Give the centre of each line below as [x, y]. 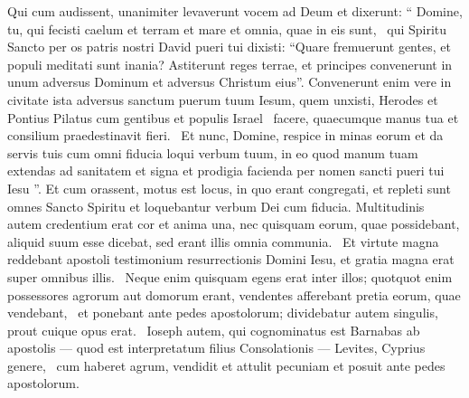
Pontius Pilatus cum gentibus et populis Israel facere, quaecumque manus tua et [233, 117]
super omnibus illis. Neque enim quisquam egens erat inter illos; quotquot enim [230, 276]
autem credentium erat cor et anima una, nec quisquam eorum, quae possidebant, [234, 224]
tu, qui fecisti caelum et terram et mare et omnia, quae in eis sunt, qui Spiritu [227, 28]
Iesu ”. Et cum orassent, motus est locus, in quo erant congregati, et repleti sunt [229, 188]
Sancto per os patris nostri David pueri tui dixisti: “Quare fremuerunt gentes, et [229, 47]
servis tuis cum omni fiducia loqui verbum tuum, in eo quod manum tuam [213, 152]
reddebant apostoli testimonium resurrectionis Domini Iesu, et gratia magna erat [231, 259]
